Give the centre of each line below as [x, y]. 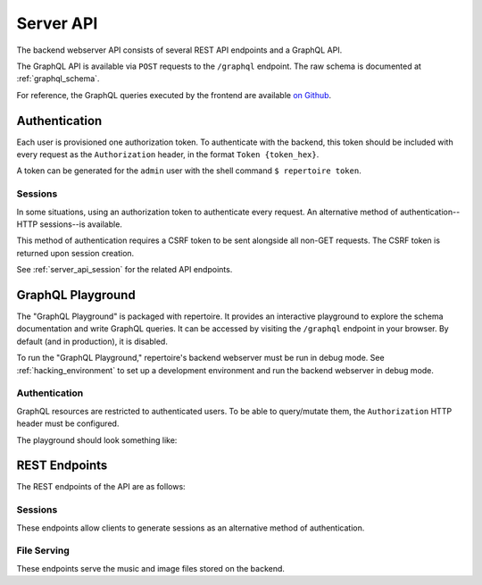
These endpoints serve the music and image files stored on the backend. [151, 568]
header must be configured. [68, 423]
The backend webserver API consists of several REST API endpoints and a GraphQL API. [179, 50]
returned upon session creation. [75, 253]
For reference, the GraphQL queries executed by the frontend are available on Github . [174, 95]
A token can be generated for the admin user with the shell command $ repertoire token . [189, 171]
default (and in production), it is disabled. [92, 341]
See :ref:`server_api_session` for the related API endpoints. [125, 270]
